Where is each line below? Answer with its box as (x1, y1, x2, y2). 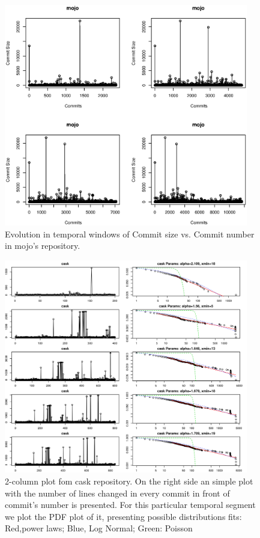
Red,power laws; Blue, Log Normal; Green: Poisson (5, 522, 193, 534)
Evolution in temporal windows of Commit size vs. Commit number (5, 227, 255, 240)
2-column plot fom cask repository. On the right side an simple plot (5, 475, 253, 487)
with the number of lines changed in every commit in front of (5, 486, 230, 499)
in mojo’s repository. (5, 239, 80, 252)
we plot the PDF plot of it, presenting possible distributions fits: (5, 510, 242, 522)
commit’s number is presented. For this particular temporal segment (5, 498, 256, 511)
